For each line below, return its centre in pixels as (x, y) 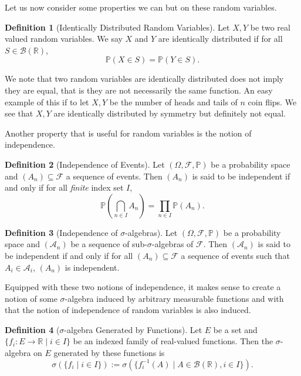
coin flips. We (272, 102)
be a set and (235, 329)
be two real (270, 27)
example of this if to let (47, 102)
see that (19, 113)
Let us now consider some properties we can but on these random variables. (141, 7)
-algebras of (173, 244)
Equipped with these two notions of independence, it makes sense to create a (143, 287)
